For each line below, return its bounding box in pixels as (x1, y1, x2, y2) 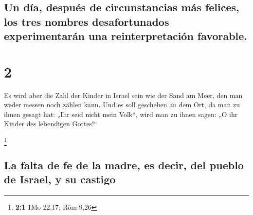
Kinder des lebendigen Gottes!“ (4, 118, 97, 129)
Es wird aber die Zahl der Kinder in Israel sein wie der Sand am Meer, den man (4, 90, 243, 100)
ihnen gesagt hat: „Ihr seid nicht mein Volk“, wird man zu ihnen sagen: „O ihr (4, 109, 238, 119)
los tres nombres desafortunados (4, 14, 169, 29)
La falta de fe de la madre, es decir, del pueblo (4, 157, 244, 172)
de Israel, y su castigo (4, 172, 116, 187)
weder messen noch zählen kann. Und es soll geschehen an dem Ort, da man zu (4, 99, 240, 110)
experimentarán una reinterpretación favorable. (4, 28, 248, 43)
